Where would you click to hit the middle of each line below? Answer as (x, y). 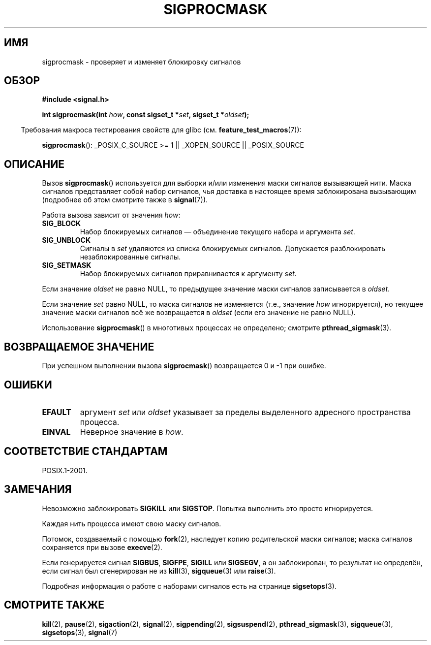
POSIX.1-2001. (65, 470)
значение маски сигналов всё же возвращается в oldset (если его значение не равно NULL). (199, 313)
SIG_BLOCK (62, 224)
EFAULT (57, 412)
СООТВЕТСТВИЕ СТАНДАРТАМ (86, 451)
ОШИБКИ (28, 385)
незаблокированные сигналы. (130, 257)
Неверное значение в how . (132, 432)
